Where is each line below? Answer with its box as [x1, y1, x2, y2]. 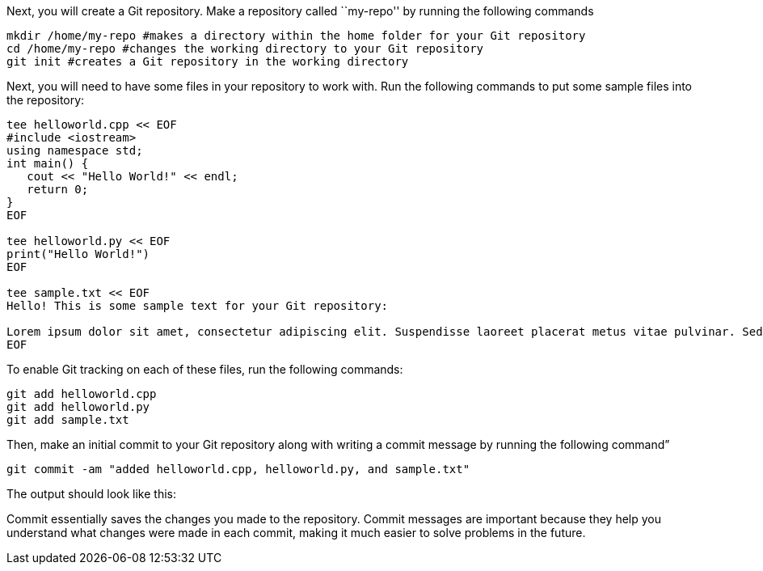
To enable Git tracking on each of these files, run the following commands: [6, 362, 403, 376]
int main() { [6, 157, 89, 170]
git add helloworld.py [6, 400, 150, 413]
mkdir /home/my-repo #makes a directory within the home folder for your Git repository [6, 29, 586, 42]
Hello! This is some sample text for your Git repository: [6, 299, 389, 312]
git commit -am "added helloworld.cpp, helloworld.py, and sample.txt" [6, 463, 470, 476]
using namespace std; [6, 144, 143, 157]
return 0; [27, 183, 89, 196]
